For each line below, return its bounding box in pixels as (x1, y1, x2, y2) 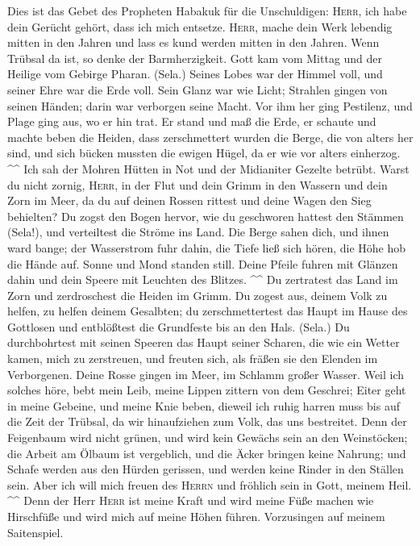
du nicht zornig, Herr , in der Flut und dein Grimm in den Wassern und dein (7, 176, 388, 193)
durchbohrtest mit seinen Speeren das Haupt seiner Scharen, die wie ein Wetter (7, 334, 400, 351)
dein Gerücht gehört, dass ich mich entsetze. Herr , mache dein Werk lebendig (7, 18, 393, 35)
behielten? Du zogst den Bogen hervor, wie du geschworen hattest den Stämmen (7, 207, 404, 224)
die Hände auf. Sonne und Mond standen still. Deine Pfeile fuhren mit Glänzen (7, 255, 398, 272)
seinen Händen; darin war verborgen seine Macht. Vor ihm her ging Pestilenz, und (7, 97, 413, 114)
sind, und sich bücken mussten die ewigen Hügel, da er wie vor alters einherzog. (7, 144, 401, 161)
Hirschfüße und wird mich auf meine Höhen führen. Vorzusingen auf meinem (7, 508, 385, 524)
